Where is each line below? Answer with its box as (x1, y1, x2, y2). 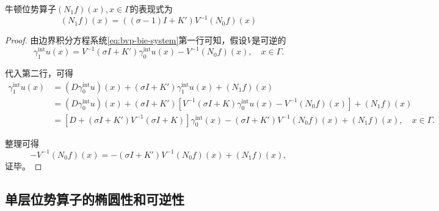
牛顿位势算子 (5, 2, 56, 15)
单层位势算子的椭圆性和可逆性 (5, 189, 184, 208)
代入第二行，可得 (5, 66, 73, 79)
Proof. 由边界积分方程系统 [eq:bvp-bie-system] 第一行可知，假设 (5, 34, 247, 46)
